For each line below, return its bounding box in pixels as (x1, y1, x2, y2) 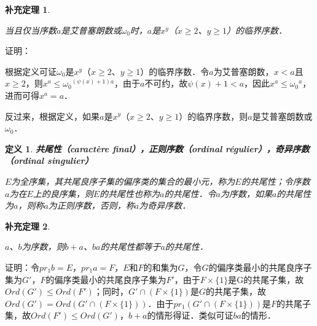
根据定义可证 (5, 64, 57, 77)
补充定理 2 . (5, 219, 50, 232)
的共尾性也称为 (100, 187, 160, 200)
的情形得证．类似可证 (147, 309, 233, 322)
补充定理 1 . (5, 3, 50, 15)
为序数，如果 (220, 187, 272, 200)
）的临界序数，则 (179, 109, 248, 122)
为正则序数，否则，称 (48, 199, 135, 212)
